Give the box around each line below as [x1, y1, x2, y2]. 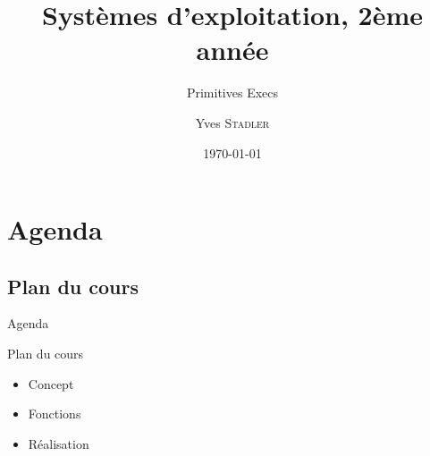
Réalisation [28, 434, 89, 452]
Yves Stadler [195, 113, 270, 131]
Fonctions [28, 404, 81, 423]
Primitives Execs [186, 83, 279, 102]
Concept [28, 374, 74, 393]
